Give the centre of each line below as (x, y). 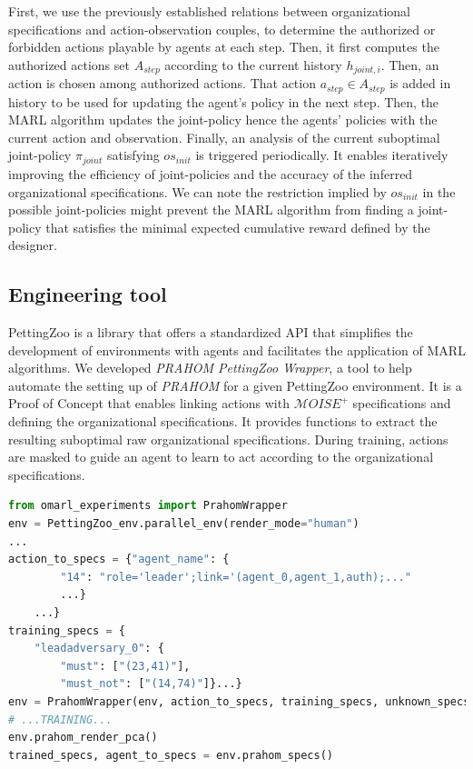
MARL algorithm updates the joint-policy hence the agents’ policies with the (223, 120)
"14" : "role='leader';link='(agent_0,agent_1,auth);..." (236, 577)
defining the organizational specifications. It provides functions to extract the (223, 421)
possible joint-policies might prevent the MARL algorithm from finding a (211, 210)
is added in (420, 83)
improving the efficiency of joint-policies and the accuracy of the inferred (211, 173)
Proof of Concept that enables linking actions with (149, 403)
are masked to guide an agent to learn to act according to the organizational (221, 457)
